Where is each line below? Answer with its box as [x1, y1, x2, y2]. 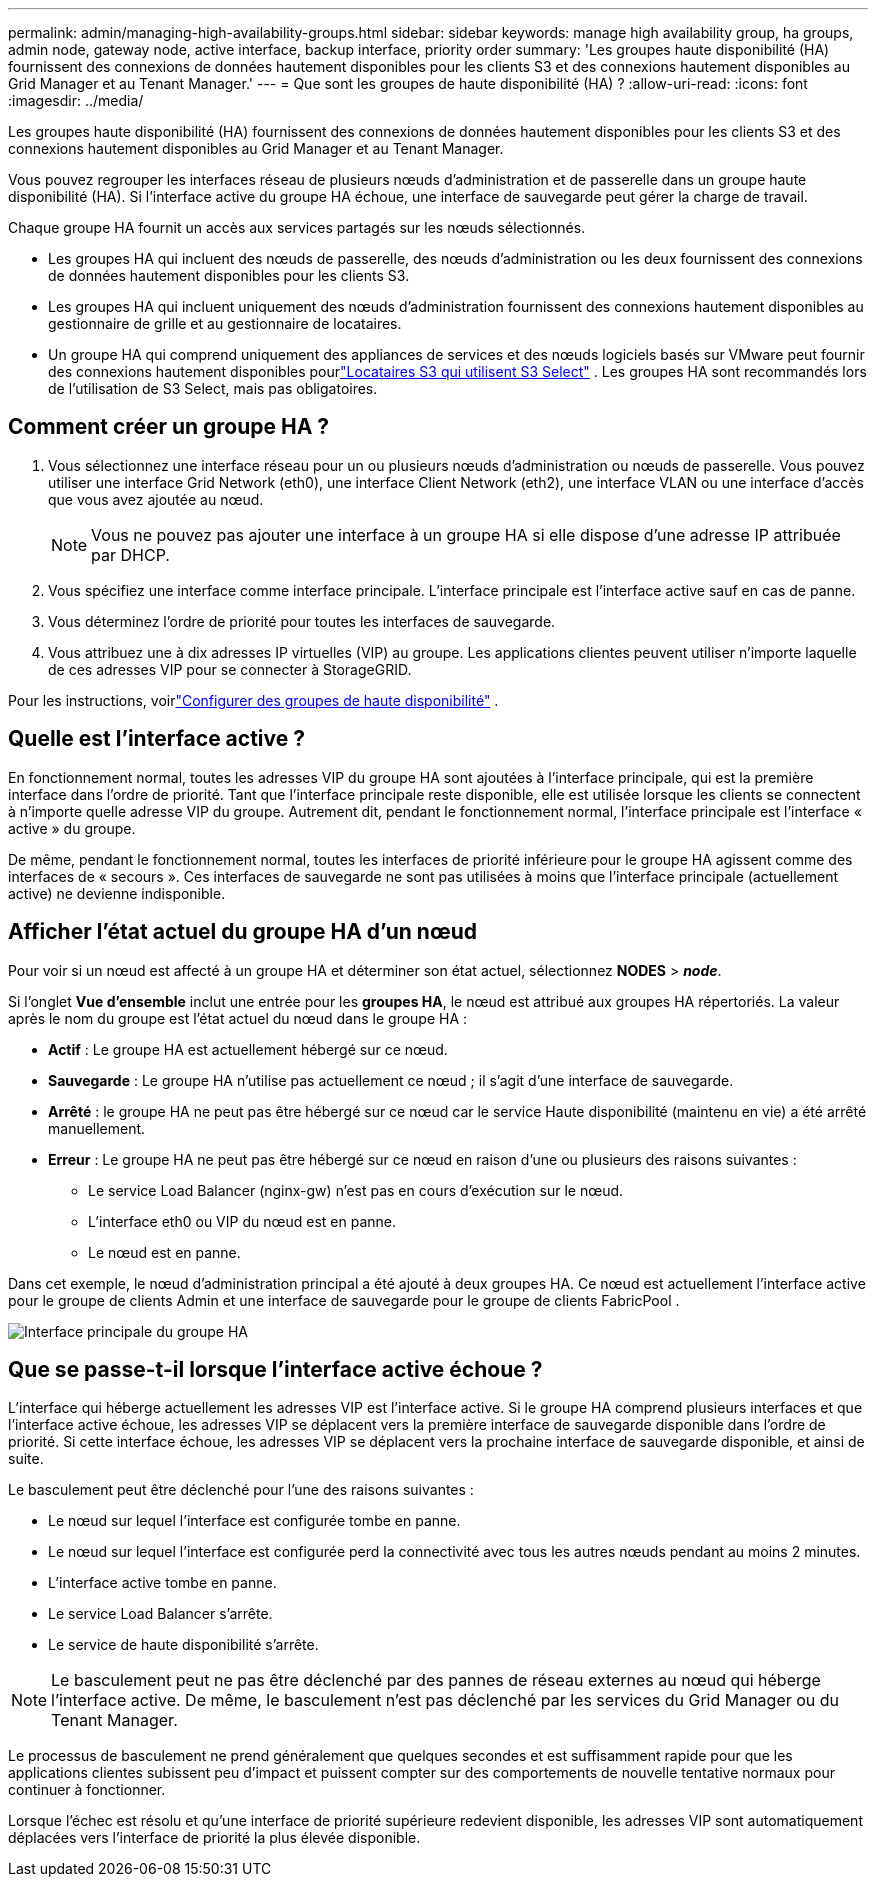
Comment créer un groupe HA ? [8, 414, 330, 440]
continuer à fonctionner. [8, 1781, 166, 1799]
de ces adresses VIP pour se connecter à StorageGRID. [48, 660, 412, 678]
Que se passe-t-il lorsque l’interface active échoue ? [8, 1356, 543, 1382]
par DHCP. [91, 544, 170, 565]
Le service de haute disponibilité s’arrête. [48, 1636, 319, 1654]
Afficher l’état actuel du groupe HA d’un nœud [8, 919, 477, 945]
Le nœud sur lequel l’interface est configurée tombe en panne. [48, 1512, 461, 1530]
